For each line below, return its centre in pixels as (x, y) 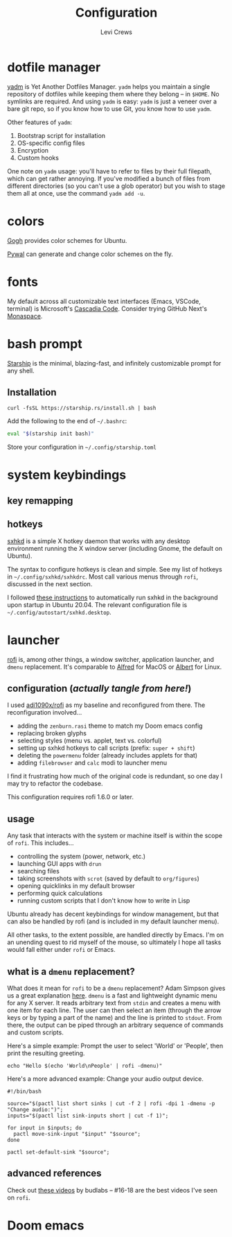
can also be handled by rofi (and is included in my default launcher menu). (113, 921)
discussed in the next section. (50, 583)
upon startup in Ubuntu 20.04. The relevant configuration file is (97, 604)
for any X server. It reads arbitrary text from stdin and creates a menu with (114, 1003)
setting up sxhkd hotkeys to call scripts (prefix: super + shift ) (106, 748)
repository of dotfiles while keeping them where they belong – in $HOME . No (113, 94)
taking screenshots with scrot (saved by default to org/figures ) (108, 878)
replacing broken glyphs (52, 733)
